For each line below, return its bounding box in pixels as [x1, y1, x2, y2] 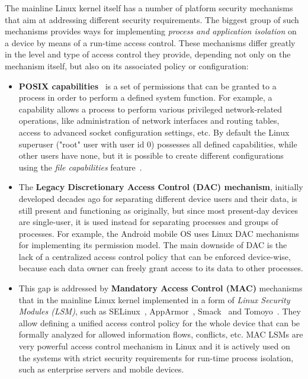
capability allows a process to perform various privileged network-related [18, 102, 283, 115]
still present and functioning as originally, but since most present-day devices [18, 204, 299, 216]
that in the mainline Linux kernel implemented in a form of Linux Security [18, 293, 290, 306]
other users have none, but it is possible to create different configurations [18, 149, 284, 162]
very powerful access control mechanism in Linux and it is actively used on [18, 340, 290, 352]
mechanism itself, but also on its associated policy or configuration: [5, 59, 249, 72]
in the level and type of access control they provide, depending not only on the [5, 48, 291, 60]
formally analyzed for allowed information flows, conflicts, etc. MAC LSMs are [18, 328, 303, 341]
